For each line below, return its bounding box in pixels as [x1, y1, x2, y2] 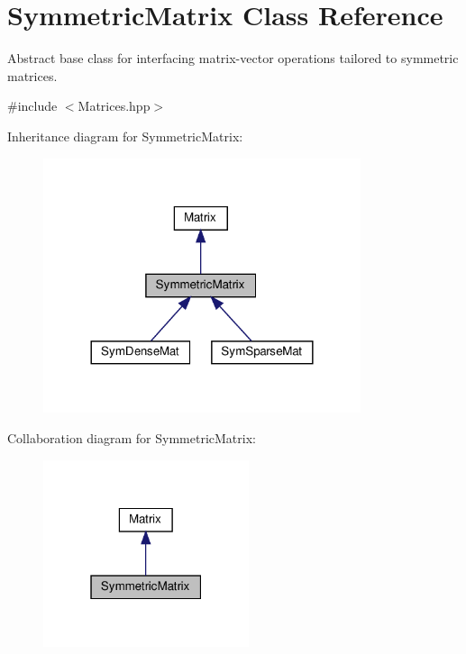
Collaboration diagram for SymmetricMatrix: [7, 428, 256, 447]
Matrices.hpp [78, 96, 151, 115]
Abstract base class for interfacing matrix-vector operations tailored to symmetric [7, 49, 459, 68]
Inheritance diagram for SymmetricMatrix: [7, 126, 243, 145]
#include [7, 96, 58, 115]
